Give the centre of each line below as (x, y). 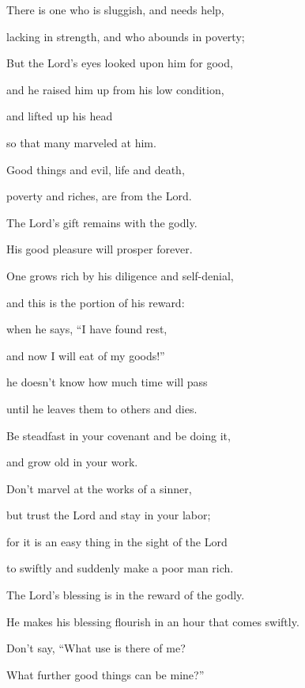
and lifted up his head (60, 116)
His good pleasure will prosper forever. (100, 249)
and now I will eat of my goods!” (86, 355)
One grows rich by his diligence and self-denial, (120, 275)
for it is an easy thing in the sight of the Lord (117, 541)
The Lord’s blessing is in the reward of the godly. (126, 595)
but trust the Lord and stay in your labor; (109, 515)
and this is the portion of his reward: (96, 302)
